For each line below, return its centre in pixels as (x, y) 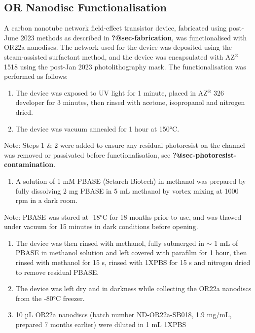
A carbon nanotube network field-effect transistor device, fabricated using (115, 28)
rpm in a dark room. (47, 200)
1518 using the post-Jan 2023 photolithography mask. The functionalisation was (125, 66)
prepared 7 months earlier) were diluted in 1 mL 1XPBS (101, 324)
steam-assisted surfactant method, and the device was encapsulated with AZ (119, 56)
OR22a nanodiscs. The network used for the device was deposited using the (118, 47)
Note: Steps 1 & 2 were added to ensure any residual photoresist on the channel (125, 145)
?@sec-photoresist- (204, 154)
